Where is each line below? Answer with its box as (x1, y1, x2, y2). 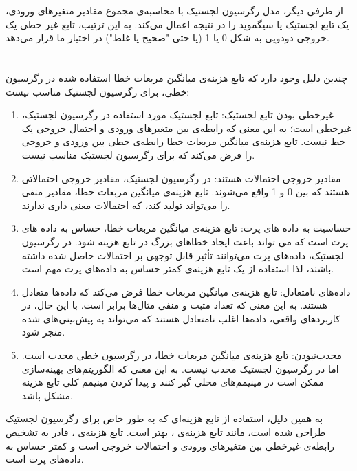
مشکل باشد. (21, 388, 73, 402)
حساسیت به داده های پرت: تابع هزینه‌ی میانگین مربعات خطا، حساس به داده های (21, 221, 351, 235)
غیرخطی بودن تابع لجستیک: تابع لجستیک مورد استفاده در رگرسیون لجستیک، (21, 107, 334, 122)
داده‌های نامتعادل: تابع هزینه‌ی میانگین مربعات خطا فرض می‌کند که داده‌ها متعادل (21, 284, 351, 298)
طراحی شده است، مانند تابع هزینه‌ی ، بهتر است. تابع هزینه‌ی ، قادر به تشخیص (6, 425, 326, 439)
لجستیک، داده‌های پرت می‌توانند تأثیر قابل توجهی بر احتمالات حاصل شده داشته (21, 248, 344, 262)
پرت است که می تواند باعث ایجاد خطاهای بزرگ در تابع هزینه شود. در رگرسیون (21, 234, 349, 248)
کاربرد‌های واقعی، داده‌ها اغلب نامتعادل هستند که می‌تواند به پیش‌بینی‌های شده (21, 311, 340, 325)
